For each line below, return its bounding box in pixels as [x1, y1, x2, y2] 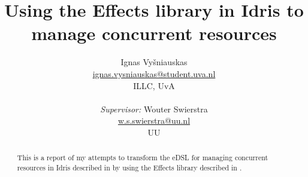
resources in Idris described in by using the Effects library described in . [17, 162, 242, 172]
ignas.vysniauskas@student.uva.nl [92, 67, 216, 80]
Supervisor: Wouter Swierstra [100, 102, 208, 115]
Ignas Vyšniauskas [120, 56, 188, 68]
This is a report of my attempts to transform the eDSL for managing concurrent [17, 152, 268, 163]
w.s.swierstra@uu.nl [117, 114, 191, 127]
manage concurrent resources [31, 21, 277, 45]
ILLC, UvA [133, 79, 175, 91]
